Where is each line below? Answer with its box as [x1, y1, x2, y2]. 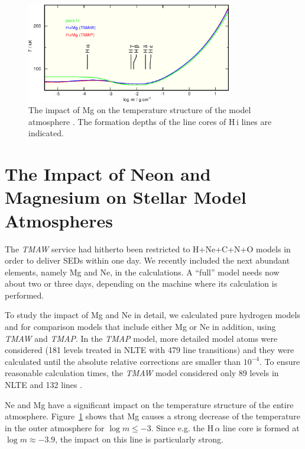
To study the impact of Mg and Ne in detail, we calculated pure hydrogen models [5, 309, 300, 321]
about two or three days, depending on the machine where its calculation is [5, 277, 278, 290]
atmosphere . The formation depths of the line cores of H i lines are [28, 115, 272, 127]
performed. [5, 288, 44, 301]
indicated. [28, 127, 64, 139]
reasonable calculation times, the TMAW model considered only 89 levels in [5, 367, 279, 379]
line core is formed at [223, 421, 300, 434]
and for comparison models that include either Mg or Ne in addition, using [5, 320, 276, 333]
